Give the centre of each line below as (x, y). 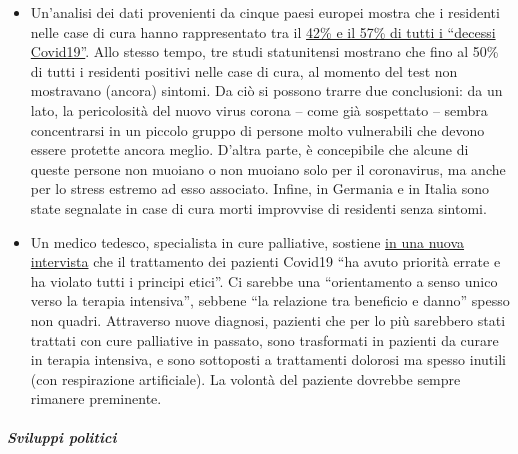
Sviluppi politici (62, 437)
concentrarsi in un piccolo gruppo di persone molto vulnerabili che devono (257, 129)
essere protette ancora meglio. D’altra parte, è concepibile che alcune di (249, 149)
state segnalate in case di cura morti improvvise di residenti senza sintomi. (258, 207)
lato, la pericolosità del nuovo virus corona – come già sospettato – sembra (259, 109)
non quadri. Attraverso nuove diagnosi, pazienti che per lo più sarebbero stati (268, 319)
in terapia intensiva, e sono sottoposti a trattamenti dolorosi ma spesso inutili (268, 359)
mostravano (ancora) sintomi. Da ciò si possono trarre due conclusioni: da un (266, 90)
